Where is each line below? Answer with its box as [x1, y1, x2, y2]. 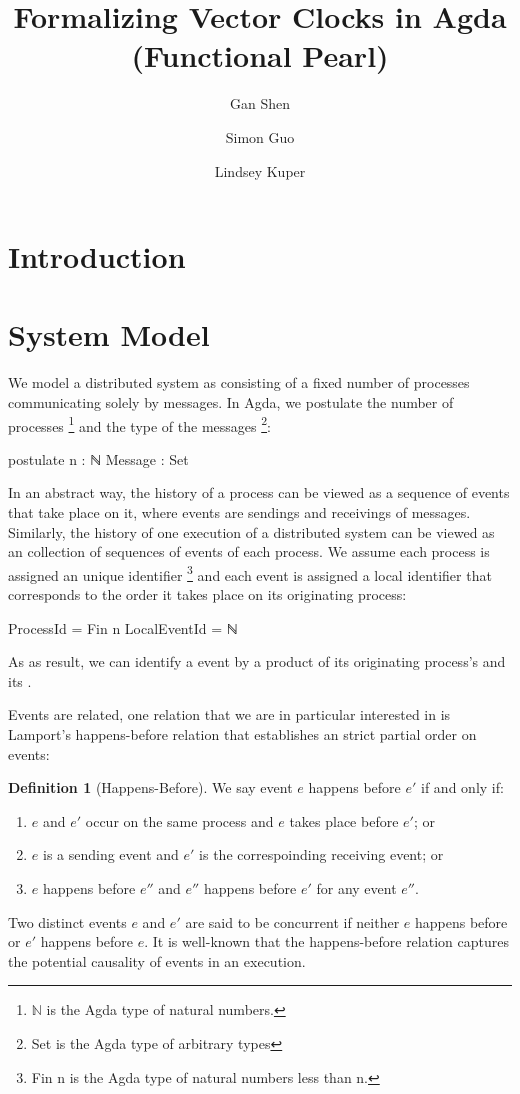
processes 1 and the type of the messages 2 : [8, 412, 271, 436]
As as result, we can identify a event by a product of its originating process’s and [8, 651, 506, 672]
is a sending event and [42, 844, 179, 865]
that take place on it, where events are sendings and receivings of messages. [8, 502, 471, 523]
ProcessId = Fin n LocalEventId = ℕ [8, 617, 238, 638]
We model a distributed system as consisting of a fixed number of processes [8, 372, 470, 393]
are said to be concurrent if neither [185, 911, 400, 932]
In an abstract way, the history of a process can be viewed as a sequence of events [8, 482, 510, 503]
